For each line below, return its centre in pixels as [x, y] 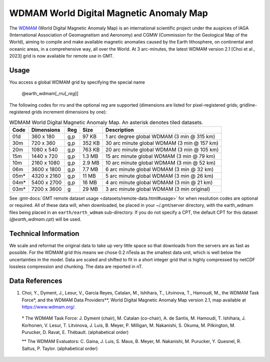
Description [120, 130]
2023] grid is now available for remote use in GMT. [61, 56]
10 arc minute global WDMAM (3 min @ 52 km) [160, 163]
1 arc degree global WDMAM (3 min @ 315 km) [160, 136]
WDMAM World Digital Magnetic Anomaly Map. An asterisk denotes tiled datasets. [106, 122]
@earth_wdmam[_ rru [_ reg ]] [50, 94]
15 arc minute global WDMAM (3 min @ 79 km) [160, 156]
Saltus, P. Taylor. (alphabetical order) [60, 348]
